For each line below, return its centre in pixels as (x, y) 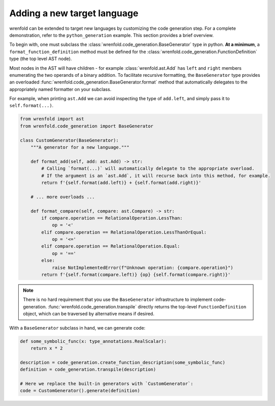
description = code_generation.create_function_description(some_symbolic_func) (123, 362)
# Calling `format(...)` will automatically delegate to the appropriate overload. (148, 169)
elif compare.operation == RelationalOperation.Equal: (111, 246)
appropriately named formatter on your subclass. (60, 89)
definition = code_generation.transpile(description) (88, 370)
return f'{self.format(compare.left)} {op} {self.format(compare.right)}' (136, 275)
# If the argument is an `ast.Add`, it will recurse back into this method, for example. (156, 175)
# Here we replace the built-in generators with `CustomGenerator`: (107, 384)
